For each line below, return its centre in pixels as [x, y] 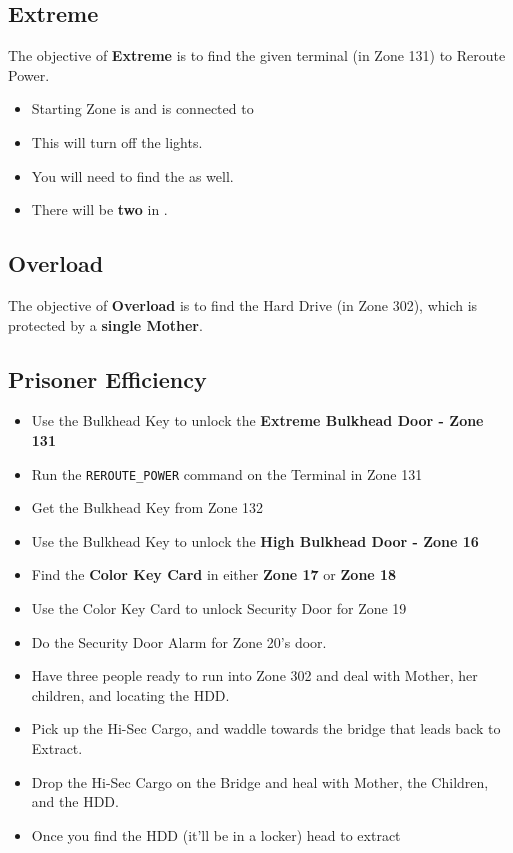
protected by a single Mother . [105, 324]
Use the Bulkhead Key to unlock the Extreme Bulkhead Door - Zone [257, 420]
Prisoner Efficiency [107, 378]
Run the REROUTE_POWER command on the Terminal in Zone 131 [227, 473]
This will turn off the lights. [117, 141]
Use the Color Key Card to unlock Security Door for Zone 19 [219, 607]
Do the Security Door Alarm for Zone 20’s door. [179, 641]
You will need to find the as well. [132, 175]
